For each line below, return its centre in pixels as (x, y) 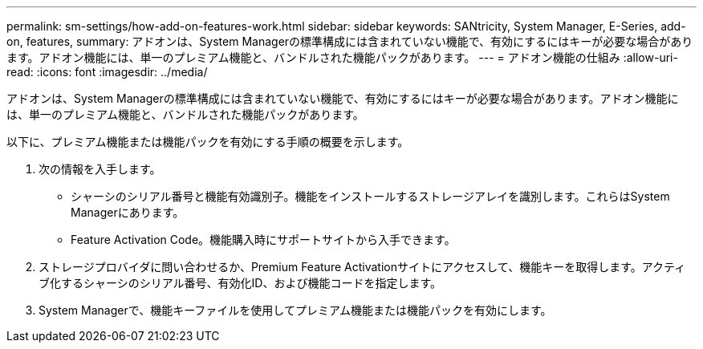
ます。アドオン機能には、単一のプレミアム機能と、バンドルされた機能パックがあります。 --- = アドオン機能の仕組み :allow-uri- (342, 57)
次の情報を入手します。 (100, 169)
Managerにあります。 (128, 212)
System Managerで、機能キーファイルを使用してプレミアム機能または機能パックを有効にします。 (295, 310)
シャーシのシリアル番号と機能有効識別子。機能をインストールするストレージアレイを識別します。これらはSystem (370, 196)
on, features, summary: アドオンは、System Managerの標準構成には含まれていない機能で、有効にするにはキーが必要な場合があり (350, 41)
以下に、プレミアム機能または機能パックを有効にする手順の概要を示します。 (208, 142)
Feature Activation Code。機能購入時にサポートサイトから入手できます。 (263, 239)
